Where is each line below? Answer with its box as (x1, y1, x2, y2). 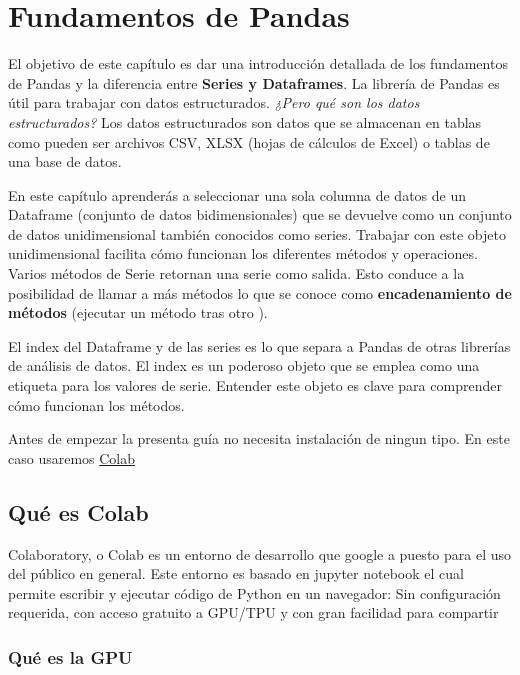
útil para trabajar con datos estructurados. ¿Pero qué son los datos (8, 92, 420, 113)
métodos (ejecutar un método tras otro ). (8, 302, 268, 323)
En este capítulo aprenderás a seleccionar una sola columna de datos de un (8, 184, 467, 205)
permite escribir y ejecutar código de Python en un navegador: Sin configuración (8, 582, 501, 603)
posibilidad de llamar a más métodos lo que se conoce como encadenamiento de (8, 282, 512, 303)
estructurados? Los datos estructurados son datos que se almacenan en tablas (8, 111, 482, 132)
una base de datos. (8, 151, 122, 172)
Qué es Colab (8, 496, 149, 527)
